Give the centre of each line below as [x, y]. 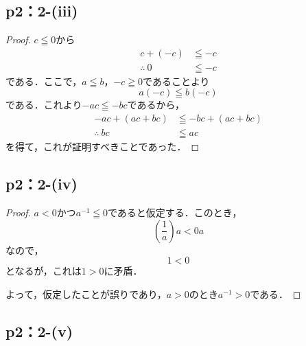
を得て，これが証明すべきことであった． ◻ [103, 147]
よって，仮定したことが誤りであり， [86, 293]
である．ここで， [44, 81]
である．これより [44, 105]
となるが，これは [44, 271]
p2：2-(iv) [42, 184]
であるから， [156, 105]
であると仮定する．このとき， [175, 212]
